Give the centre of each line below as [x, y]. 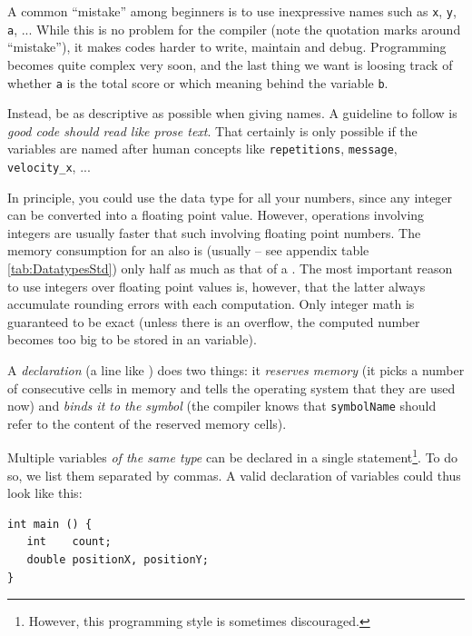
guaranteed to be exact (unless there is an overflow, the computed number [214, 321]
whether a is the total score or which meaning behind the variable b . [198, 82]
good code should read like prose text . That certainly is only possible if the [212, 130]
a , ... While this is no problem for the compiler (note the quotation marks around [234, 29]
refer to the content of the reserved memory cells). [147, 423]
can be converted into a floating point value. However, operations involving [216, 215]
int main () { [50, 524]
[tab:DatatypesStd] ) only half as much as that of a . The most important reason [230, 268]
